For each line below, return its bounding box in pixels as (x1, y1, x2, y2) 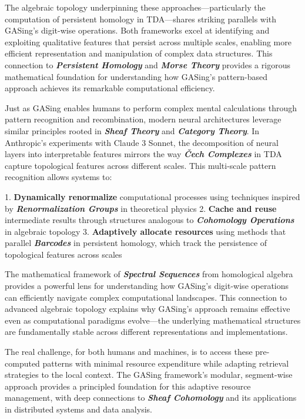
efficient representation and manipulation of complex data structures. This (5, 47, 273, 59)
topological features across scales (5, 248, 122, 260)
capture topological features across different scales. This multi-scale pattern (5, 159, 276, 171)
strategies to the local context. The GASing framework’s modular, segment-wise (5, 368, 293, 381)
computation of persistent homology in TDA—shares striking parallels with (5, 12, 277, 25)
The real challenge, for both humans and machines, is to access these (5, 345, 253, 358)
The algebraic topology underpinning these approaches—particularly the (5, 1, 266, 13)
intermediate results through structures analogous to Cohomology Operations (5, 214, 294, 226)
